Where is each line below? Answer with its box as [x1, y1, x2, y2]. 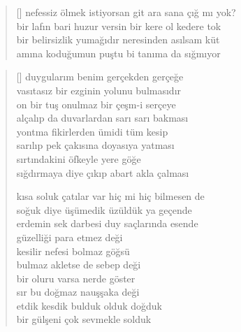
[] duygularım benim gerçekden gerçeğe [16, 69, 184, 84]
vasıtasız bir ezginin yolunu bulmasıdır [16, 82, 182, 97]
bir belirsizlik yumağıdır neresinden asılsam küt [16, 32, 220, 47]
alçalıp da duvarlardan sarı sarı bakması [16, 110, 189, 125]
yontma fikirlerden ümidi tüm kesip [16, 124, 168, 138]
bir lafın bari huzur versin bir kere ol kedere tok [16, 18, 221, 33]
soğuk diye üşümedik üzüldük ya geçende [16, 202, 192, 217]
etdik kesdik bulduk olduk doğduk [16, 298, 162, 312]
